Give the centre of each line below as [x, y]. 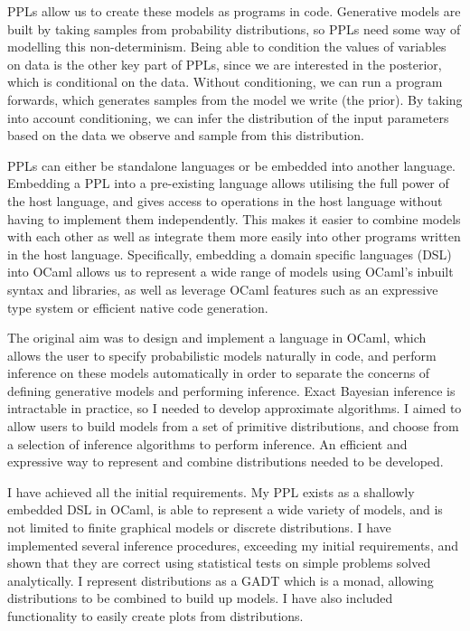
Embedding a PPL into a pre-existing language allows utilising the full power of [228, 183]
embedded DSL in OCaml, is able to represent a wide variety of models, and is [225, 509]
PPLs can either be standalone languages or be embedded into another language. [232, 165]
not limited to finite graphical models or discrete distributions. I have [199, 527]
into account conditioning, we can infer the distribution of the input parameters [228, 117]
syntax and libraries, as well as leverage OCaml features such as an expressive [223, 289]
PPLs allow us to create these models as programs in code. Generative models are [234, 11]
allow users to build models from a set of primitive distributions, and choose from [233, 426]
